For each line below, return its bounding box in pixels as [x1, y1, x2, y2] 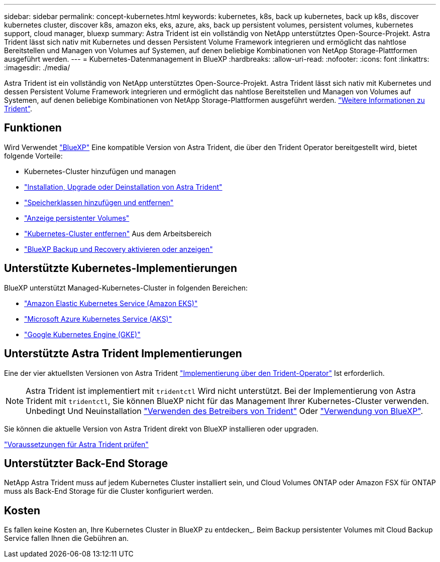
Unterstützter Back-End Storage [4, 457, 168, 470]
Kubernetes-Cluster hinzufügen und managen [24, 167, 176, 176]
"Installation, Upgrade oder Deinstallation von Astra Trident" [24, 182, 223, 191]
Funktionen [4, 121, 62, 134]
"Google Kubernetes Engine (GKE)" [24, 330, 141, 339]
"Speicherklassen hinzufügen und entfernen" [24, 198, 174, 207]
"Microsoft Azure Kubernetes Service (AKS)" [24, 314, 172, 323]
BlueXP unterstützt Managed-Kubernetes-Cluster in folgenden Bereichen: [4, 283, 248, 292]
